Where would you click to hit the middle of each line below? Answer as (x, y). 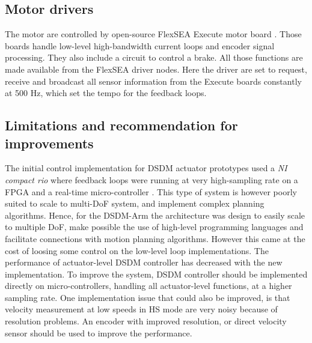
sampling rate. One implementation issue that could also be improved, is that (148, 297)
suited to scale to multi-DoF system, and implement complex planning (135, 203)
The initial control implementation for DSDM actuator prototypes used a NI (146, 168)
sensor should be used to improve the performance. (99, 332)
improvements (49, 143)
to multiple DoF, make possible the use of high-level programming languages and (154, 227)
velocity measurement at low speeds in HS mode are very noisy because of (141, 309)
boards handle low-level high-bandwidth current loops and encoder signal (140, 45)
